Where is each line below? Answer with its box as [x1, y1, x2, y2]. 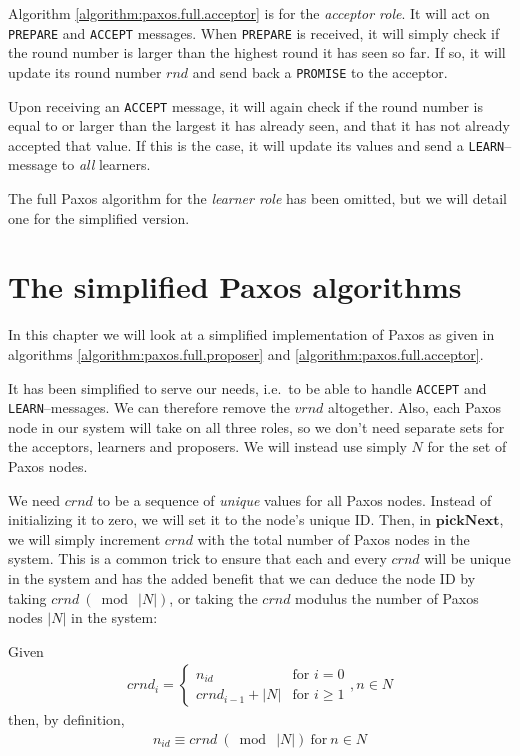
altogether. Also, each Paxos [328, 397, 502, 418]
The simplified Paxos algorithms [8, 266, 462, 307]
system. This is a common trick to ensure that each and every [8, 548, 387, 569]
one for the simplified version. [8, 207, 190, 228]
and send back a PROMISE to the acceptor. [192, 61, 448, 82]
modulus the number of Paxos [295, 587, 479, 608]
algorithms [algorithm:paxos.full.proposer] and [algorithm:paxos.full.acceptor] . [8, 343, 484, 364]
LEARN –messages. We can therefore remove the [8, 397, 290, 418]
